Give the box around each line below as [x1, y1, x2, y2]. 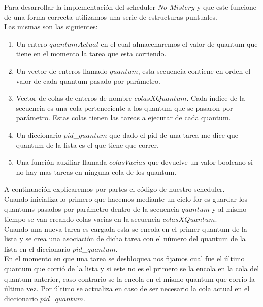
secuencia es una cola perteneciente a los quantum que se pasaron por [16, 102, 233, 113]
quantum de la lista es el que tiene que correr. [16, 139, 159, 150]
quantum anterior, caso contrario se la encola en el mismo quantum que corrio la [4, 273, 255, 284]
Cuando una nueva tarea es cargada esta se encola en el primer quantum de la [4, 223, 247, 234]
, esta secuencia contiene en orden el [138, 65, 251, 76]
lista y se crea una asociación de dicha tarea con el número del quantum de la [4, 233, 246, 244]
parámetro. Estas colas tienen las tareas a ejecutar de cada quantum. [16, 112, 231, 123]
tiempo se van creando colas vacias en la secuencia [4, 213, 160, 224]
